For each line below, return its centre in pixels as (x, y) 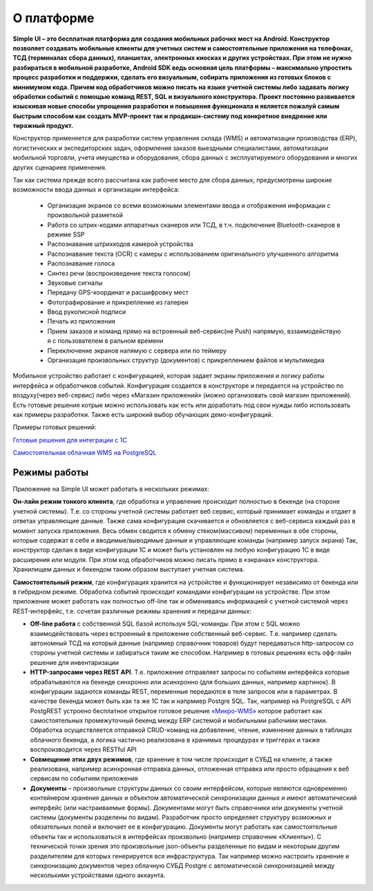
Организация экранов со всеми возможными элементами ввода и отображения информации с (189, 205)
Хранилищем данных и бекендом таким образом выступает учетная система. (128, 570)
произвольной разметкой (85, 215)
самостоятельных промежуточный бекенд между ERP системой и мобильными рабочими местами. (179, 721)
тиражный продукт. (43, 126)
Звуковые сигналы (75, 283)
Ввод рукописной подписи (87, 312)
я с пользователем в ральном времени (105, 341)
